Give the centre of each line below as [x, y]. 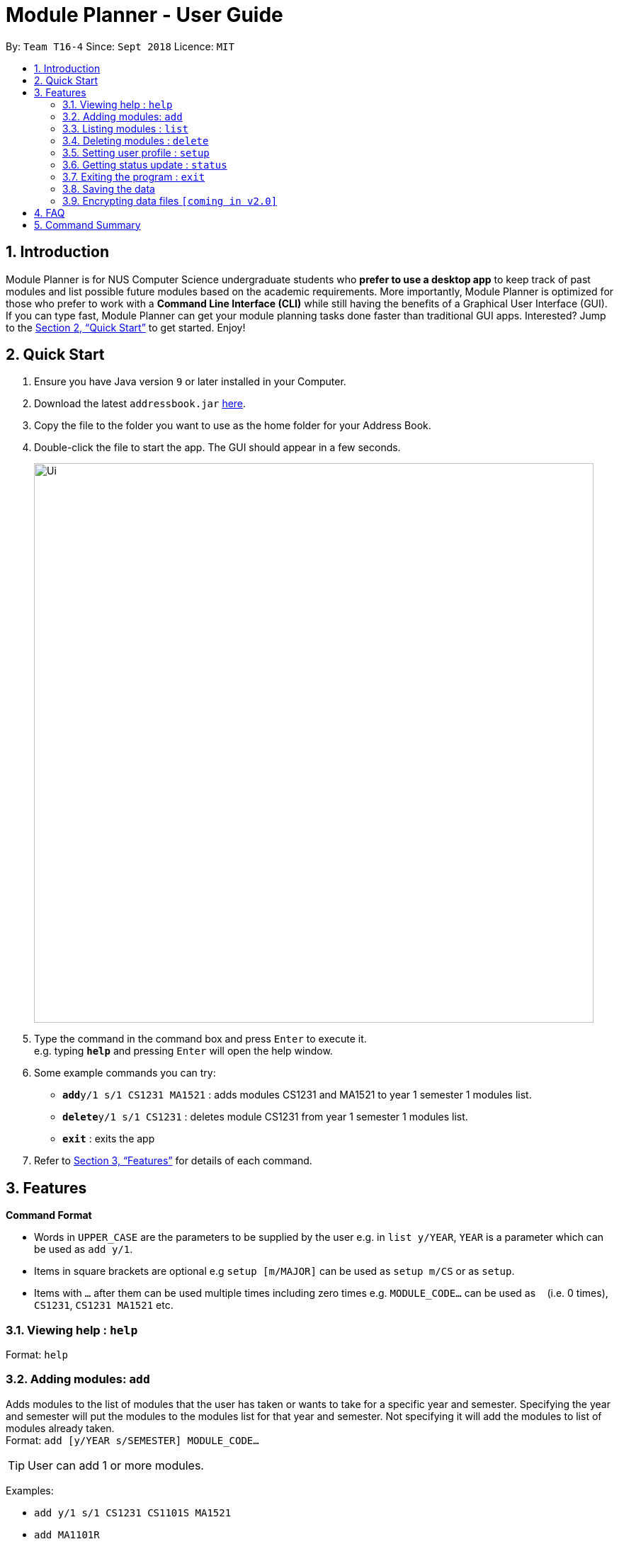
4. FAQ [50, 212]
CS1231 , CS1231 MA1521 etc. [104, 1305]
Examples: [30, 1490]
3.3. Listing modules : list [125, 128]
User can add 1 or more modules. [116, 1465]
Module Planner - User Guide [144, 15]
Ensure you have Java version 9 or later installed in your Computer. [190, 382]
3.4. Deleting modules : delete [136, 140]
